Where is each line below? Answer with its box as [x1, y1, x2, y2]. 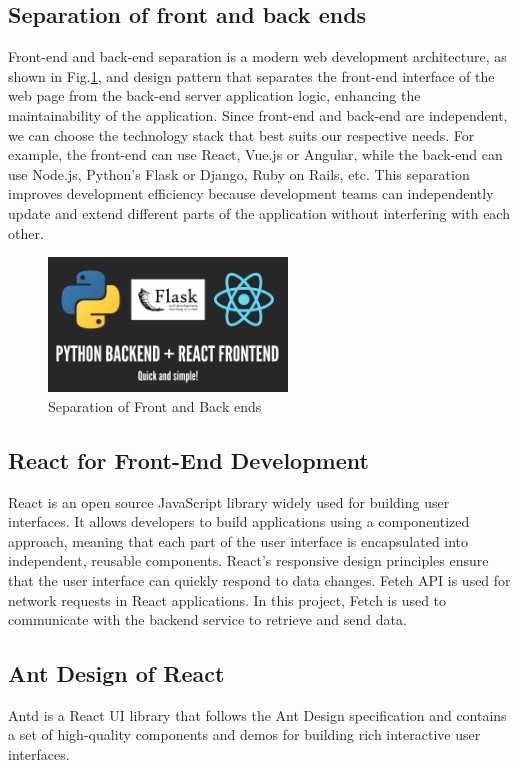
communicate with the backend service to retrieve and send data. [8, 609, 407, 630]
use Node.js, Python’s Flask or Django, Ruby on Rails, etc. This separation [8, 163, 470, 184]
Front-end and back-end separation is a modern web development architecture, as [8, 46, 507, 67]
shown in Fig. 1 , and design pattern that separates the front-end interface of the [8, 65, 495, 86]
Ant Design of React [8, 658, 225, 689]
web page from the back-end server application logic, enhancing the [8, 85, 421, 106]
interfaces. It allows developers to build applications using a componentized [8, 511, 470, 532]
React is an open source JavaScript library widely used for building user [8, 491, 450, 512]
